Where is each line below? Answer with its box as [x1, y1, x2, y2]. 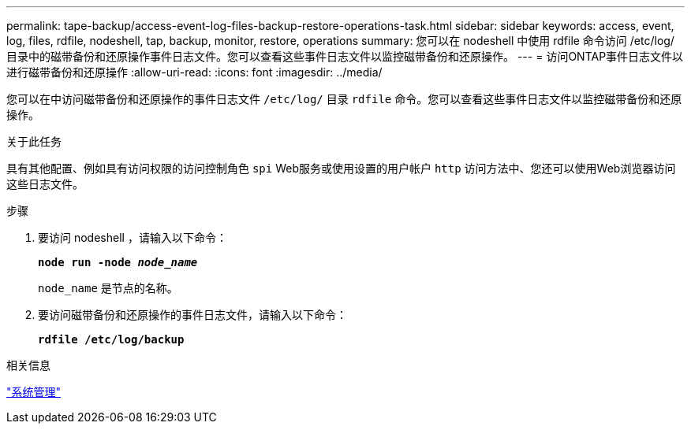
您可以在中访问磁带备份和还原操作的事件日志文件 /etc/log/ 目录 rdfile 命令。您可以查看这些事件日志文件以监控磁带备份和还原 [6, 92, 682, 106]
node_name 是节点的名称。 [38, 281, 178, 295]
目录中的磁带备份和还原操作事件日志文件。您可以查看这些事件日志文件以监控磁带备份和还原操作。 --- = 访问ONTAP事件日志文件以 [6, 50, 684, 63]
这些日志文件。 [6, 177, 84, 191]
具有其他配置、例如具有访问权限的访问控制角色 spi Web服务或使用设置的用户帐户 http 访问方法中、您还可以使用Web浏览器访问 [6, 161, 676, 175]
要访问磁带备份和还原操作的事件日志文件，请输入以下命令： [38, 308, 347, 321]
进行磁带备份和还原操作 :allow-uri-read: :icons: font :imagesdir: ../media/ [6, 65, 383, 79]
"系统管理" [6, 385, 62, 398]
